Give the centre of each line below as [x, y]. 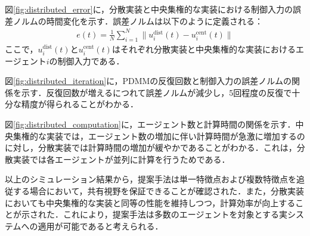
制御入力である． [91, 60]
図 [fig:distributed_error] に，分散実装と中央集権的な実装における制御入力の [149, 9]
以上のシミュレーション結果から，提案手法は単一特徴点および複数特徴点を [151, 179]
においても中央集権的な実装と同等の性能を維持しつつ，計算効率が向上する [150, 202]
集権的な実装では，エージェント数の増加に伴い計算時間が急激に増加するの [159, 136]
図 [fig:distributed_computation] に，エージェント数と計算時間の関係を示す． [150, 124]
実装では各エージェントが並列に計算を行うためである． [121, 159]
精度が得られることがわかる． [80, 104]
